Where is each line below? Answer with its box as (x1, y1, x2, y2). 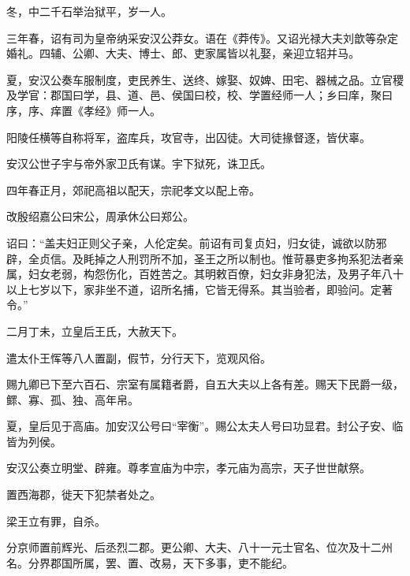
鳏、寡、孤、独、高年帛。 (6, 391, 139, 407)
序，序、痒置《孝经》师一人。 (6, 102, 161, 118)
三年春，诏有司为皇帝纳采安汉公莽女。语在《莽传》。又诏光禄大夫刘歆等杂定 (6, 29, 398, 46)
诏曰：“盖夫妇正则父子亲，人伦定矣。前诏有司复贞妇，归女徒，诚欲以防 (6, 234, 376, 251)
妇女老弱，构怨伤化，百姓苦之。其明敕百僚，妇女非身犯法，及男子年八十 (28, 266, 404, 282)
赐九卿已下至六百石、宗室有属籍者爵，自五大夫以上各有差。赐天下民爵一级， (6, 376, 404, 392)
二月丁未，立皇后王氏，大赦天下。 (6, 322, 183, 339)
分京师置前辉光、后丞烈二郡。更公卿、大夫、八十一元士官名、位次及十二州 (6, 539, 393, 556)
